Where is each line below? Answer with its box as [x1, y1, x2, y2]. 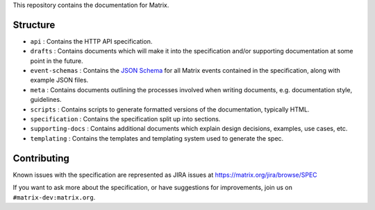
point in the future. [30, 56, 83, 65]
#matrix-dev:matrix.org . [12, 193, 96, 201]
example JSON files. [30, 76, 89, 85]
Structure [12, 19, 56, 30]
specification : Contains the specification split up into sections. [30, 115, 221, 123]
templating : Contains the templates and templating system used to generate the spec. [30, 134, 284, 142]
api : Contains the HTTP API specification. [30, 37, 153, 45]
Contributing [12, 152, 69, 164]
